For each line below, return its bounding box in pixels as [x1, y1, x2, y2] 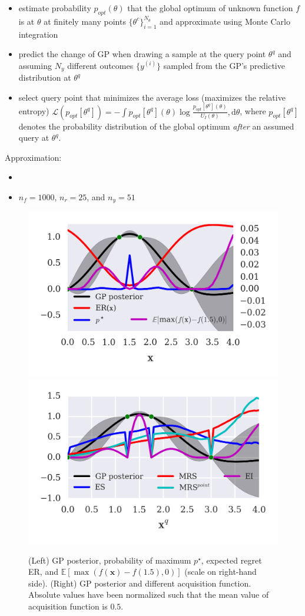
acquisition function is [28, 600, 108, 612]
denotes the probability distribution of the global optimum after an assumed [18, 120, 294, 132]
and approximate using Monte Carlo [160, 15, 290, 27]
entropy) [18, 105, 49, 117]
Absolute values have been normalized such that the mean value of [28, 588, 269, 601]
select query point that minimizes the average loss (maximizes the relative [18, 91, 286, 103]
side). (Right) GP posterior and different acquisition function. [28, 577, 251, 589]
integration [18, 28, 58, 40]
